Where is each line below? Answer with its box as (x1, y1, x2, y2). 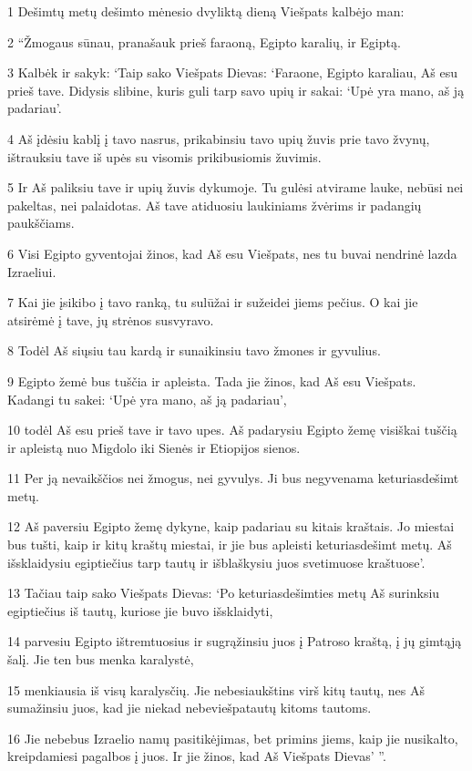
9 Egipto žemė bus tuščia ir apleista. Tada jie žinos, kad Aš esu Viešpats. (7, 371, 416, 390)
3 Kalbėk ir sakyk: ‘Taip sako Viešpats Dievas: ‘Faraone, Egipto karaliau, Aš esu (7, 63, 457, 82)
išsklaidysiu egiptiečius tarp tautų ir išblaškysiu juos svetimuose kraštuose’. (7, 552, 426, 571)
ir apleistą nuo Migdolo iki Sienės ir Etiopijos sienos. (7, 437, 301, 457)
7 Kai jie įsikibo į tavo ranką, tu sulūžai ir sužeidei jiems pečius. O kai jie (7, 293, 418, 312)
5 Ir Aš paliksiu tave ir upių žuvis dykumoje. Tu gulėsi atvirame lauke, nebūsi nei (7, 178, 464, 197)
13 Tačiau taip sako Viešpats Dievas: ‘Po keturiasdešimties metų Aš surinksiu (7, 583, 440, 602)
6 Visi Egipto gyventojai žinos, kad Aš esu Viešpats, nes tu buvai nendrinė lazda (7, 243, 457, 262)
